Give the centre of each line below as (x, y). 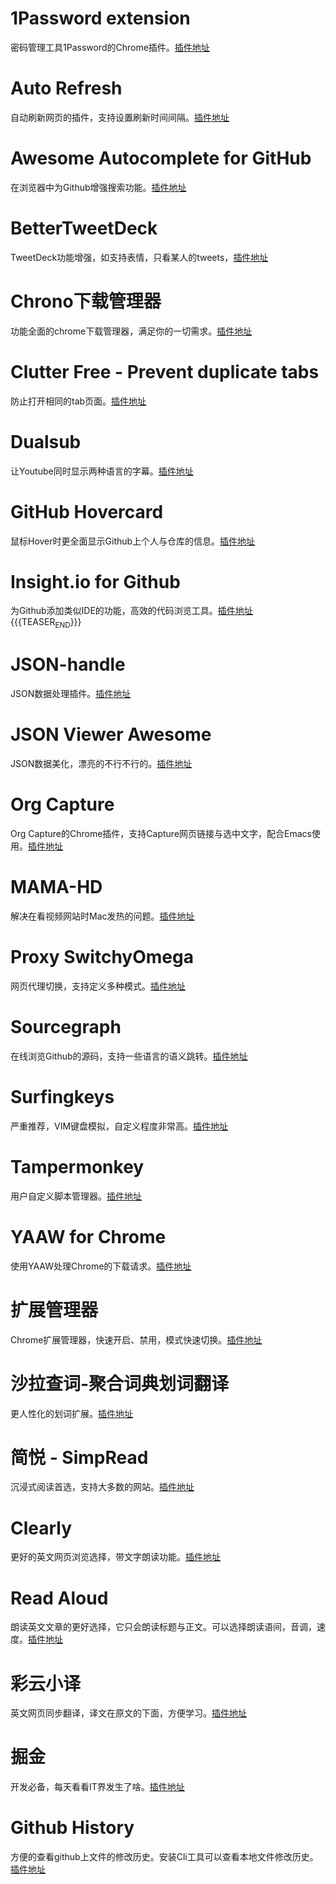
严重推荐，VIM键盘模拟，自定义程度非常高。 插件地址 (119, 1126)
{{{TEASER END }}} (46, 623)
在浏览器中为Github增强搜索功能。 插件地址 (98, 187)
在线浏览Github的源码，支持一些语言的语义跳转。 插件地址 (129, 1056)
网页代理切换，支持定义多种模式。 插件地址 (98, 986)
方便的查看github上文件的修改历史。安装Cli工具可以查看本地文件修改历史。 (164, 1857)
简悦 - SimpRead (79, 1457)
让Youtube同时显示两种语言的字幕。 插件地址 (102, 471)
